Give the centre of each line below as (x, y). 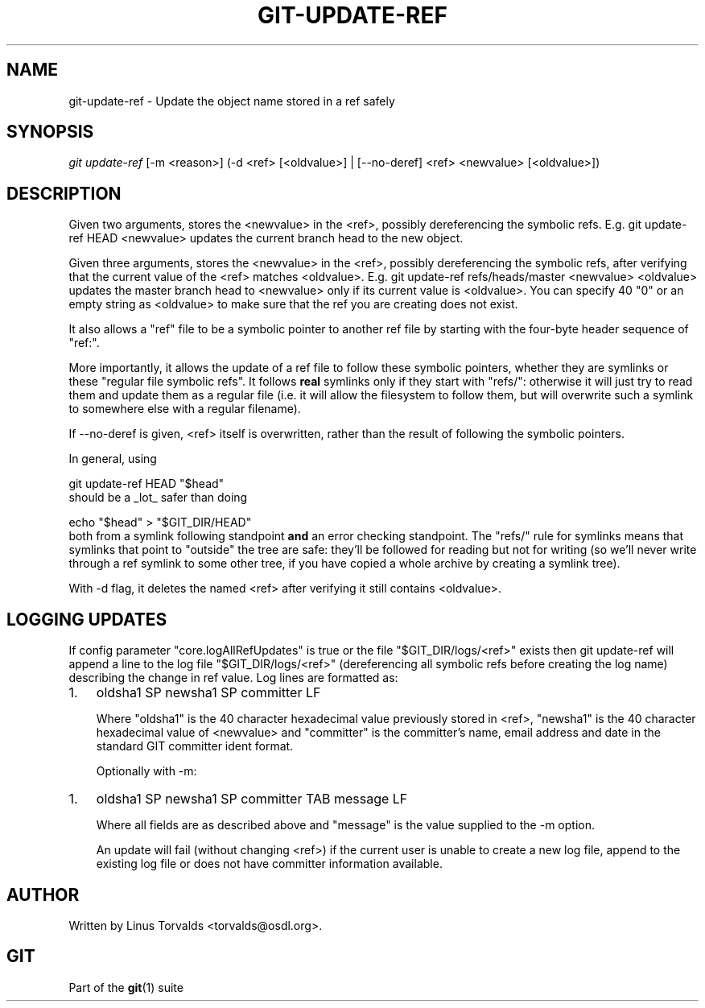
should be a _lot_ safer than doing (158, 498)
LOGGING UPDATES (87, 619)
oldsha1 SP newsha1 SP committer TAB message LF (252, 799)
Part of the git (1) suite (126, 987)
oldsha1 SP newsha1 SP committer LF (208, 693)
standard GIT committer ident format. (195, 746)
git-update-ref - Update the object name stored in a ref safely (232, 101)
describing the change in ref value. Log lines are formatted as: (233, 678)
